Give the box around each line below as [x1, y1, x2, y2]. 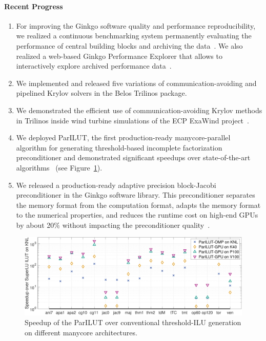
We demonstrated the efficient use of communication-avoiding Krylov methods [16, 104, 262, 115]
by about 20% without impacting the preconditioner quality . [16, 219, 210, 230]
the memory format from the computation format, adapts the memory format [16, 199, 261, 210]
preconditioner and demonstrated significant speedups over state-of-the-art [16, 152, 251, 163]
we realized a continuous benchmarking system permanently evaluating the [16, 30, 252, 41]
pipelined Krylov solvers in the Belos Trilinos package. [16, 88, 187, 98]
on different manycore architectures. [25, 327, 137, 338]
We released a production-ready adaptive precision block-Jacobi [16, 179, 216, 190]
